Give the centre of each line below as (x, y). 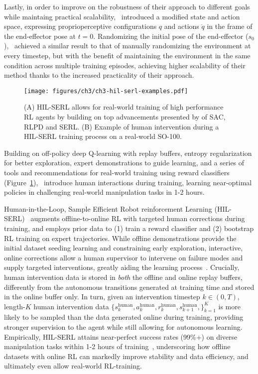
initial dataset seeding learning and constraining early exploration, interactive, (124, 248)
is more (229, 306)
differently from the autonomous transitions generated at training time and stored (129, 287)
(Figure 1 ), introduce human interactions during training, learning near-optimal (128, 182)
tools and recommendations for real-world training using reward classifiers (117, 172)
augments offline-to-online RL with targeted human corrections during (138, 218)
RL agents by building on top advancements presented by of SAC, (125, 117)
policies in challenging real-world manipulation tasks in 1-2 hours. (104, 192)
